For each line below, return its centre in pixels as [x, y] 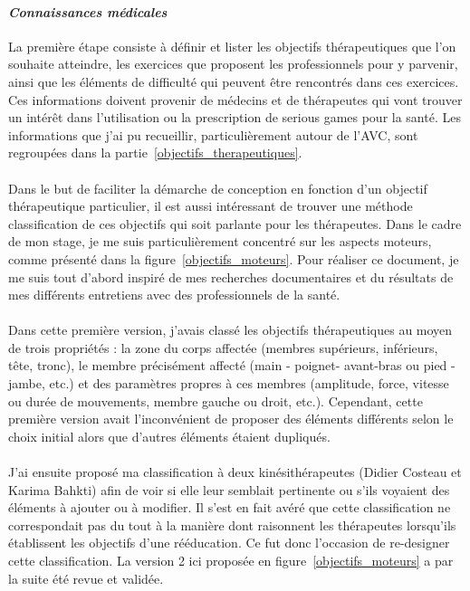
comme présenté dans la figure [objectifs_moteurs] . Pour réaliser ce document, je [234, 258]
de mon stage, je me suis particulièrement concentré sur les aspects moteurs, [220, 241]
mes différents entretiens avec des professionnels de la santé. [174, 295]
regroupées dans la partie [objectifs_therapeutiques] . [155, 153]
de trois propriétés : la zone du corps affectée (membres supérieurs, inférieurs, [223, 347]
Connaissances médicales [88, 11]
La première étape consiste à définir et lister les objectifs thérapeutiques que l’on [232, 46]
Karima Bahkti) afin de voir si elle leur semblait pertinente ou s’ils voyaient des [229, 489]
